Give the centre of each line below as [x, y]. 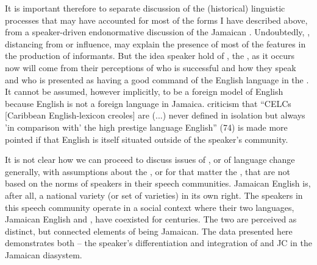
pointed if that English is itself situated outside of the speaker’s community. [147, 139]
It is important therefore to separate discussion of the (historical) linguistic [145, 8]
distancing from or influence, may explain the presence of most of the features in [155, 43]
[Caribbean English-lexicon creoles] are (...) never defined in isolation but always [155, 115]
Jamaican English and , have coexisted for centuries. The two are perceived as [151, 219]
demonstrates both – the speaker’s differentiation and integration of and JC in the [158, 243]
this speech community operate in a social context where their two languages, [150, 207]
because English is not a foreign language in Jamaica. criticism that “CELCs [148, 103]
